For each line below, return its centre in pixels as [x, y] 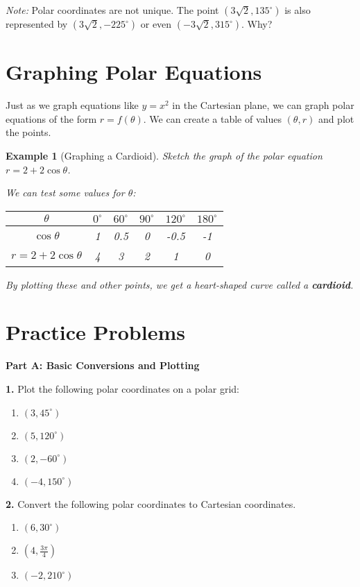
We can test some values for [65, 193]
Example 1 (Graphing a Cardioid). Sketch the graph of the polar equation [164, 155]
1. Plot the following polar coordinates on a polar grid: [122, 389]
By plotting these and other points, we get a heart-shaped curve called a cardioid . [180, 284]
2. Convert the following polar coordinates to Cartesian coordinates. [151, 503]
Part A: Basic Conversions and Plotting [103, 365]
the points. [28, 132]
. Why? [257, 24]
